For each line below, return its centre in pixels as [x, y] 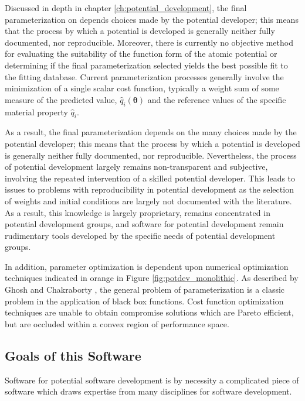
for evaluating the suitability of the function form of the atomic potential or [141, 54]
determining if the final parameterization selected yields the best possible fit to [146, 65]
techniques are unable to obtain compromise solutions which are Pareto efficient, [149, 312]
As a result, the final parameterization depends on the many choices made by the [151, 132]
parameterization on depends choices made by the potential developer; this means [152, 19]
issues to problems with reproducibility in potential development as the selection [149, 189]
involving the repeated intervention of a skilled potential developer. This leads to [150, 178]
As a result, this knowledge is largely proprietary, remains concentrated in [138, 212]
